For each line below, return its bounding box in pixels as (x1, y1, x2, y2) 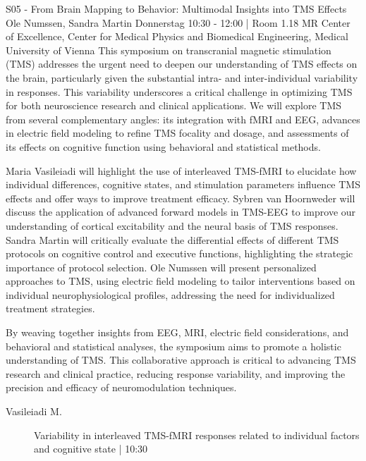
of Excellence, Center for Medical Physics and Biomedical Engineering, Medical (6, 29, 348, 44)
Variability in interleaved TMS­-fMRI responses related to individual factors (34, 427, 360, 442)
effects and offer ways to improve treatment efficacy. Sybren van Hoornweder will (6, 190, 355, 205)
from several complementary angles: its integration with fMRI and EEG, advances (6, 111, 360, 126)
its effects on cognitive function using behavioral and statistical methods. (6, 139, 321, 154)
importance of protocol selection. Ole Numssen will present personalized (6, 259, 317, 274)
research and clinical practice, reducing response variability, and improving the (6, 366, 346, 381)
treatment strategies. (6, 301, 95, 316)
